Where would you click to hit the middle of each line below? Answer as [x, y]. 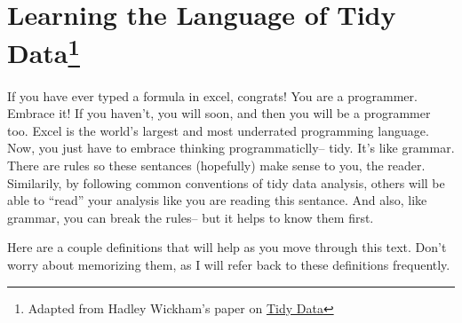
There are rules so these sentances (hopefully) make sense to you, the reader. [216, 165]
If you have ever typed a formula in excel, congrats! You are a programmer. [212, 95]
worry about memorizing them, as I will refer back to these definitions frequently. [229, 264]
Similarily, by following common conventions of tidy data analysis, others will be [226, 182]
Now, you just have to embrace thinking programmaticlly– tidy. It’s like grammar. [231, 148]
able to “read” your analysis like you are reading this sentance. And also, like [217, 200]
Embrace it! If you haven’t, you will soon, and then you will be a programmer [219, 113]
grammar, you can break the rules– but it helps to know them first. [191, 217]
